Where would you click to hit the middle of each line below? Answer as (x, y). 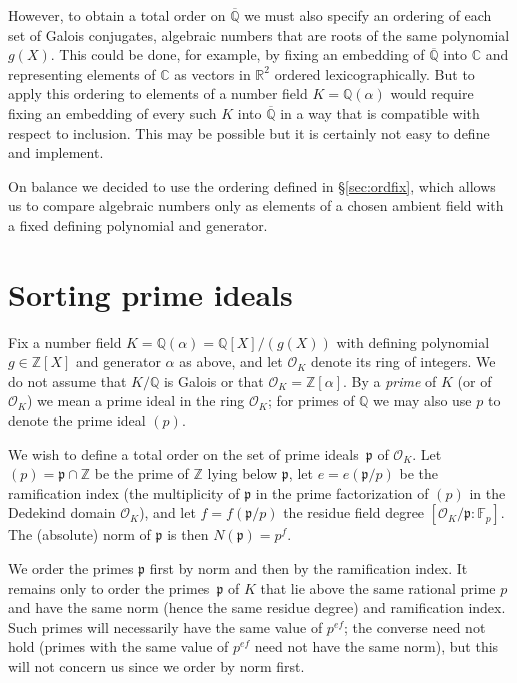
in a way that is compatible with (380, 112)
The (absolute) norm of (79, 534)
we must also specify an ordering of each (368, 15)
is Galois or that (213, 380)
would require (432, 93)
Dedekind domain (62, 512)
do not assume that (67, 380)
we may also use (422, 400)
